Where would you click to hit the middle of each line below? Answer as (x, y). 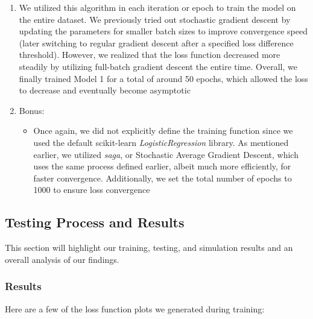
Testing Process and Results (95, 222)
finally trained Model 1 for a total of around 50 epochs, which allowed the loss (163, 78)
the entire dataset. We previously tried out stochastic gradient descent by (155, 19)
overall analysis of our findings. (62, 259)
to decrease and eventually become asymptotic (105, 90)
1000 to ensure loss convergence (92, 190)
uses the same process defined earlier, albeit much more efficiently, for (162, 166)
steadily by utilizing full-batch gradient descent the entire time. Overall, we (158, 66)
